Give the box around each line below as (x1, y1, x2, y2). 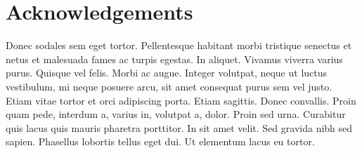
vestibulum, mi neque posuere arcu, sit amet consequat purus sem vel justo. (6, 79, 332, 93)
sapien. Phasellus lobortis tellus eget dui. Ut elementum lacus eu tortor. (6, 134, 315, 149)
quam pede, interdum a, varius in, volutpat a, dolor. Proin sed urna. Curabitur (6, 107, 346, 121)
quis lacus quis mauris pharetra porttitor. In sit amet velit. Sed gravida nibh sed (6, 120, 353, 135)
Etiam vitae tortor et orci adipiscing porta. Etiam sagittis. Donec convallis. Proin (6, 93, 356, 107)
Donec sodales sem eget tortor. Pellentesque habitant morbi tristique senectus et (6, 38, 352, 53)
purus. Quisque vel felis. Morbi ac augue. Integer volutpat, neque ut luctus (6, 65, 328, 80)
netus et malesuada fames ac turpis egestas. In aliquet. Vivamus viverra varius (6, 51, 343, 66)
